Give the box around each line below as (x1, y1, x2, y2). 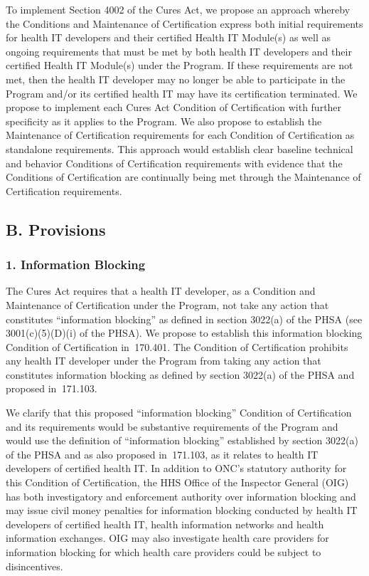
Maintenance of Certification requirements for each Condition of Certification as (6, 127, 355, 142)
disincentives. (6, 558, 63, 573)
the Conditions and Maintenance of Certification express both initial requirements (6, 16, 363, 31)
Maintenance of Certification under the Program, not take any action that (6, 297, 329, 312)
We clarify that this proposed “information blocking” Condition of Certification (6, 405, 352, 420)
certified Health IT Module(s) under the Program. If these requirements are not (6, 58, 353, 73)
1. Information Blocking (6, 256, 146, 273)
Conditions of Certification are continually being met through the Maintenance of (6, 169, 361, 184)
